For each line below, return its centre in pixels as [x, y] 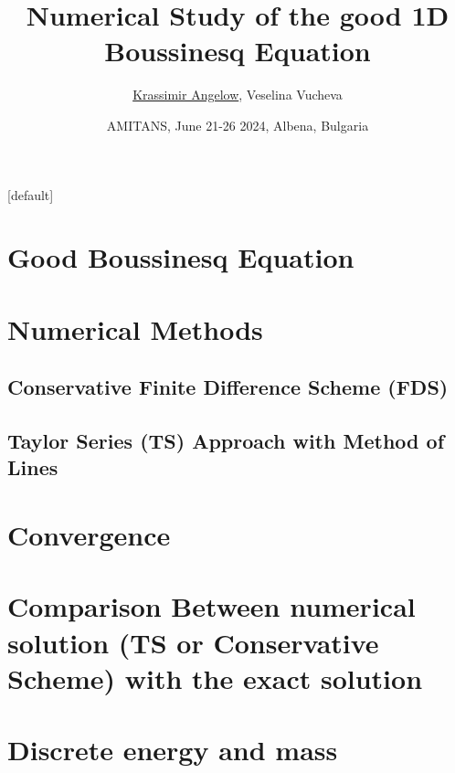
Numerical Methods [135, 328]
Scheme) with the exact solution [215, 678]
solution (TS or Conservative [193, 642]
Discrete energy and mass [173, 750]
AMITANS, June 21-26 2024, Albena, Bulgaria [238, 125]
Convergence [89, 534]
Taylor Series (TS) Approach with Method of [226, 441]
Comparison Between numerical [212, 606]
